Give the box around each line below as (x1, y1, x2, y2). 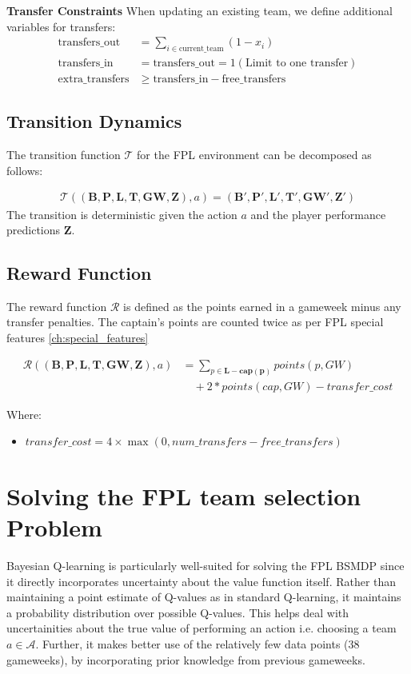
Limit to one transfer (245, 58, 349, 70)
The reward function (6, 297, 107, 314)
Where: (6, 405, 42, 422)
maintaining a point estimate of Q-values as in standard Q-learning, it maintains (6, 588, 401, 605)
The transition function (6, 146, 121, 163)
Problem (6, 511, 102, 544)
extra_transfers (58, 74, 130, 86)
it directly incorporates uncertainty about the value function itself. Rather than (6, 572, 397, 589)
